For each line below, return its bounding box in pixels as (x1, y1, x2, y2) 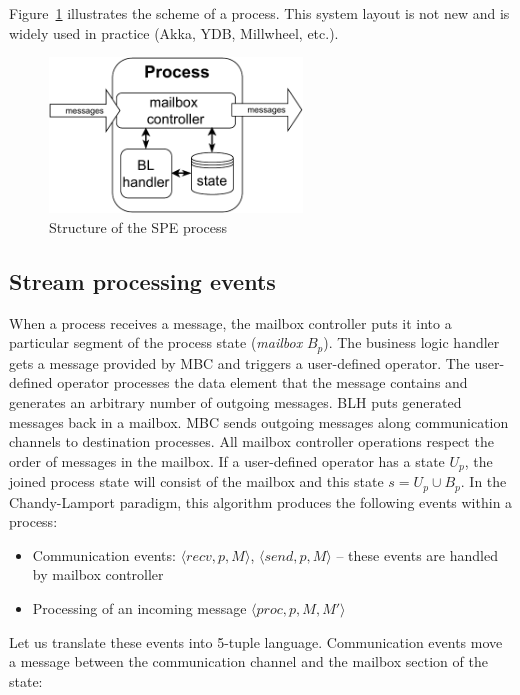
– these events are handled (336, 544, 498, 565)
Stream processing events (9, 265, 276, 296)
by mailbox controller (32, 564, 164, 585)
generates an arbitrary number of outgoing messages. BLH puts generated (9, 392, 462, 412)
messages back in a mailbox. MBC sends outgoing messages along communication (9, 411, 509, 432)
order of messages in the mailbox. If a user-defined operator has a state (9, 450, 445, 471)
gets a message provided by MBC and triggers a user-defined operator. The (9, 352, 470, 373)
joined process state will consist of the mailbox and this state (9, 471, 384, 492)
